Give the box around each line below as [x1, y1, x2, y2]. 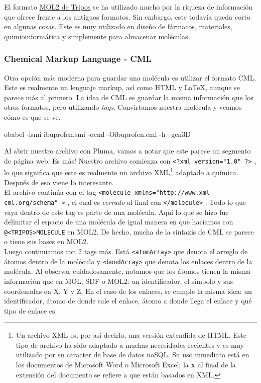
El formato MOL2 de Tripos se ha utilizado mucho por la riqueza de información [4, 2, 253, 12]
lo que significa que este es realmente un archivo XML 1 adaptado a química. [4, 166, 238, 178]
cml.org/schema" [4, 199, 58, 206]
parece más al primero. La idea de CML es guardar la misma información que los [4, 92, 253, 102]
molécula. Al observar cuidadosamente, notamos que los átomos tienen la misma [4, 266, 251, 276]
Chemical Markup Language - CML [4, 52, 152, 65]
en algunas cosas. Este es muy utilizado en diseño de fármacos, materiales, [4, 21, 232, 32]
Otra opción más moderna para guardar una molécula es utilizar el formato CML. [4, 72, 256, 83]
